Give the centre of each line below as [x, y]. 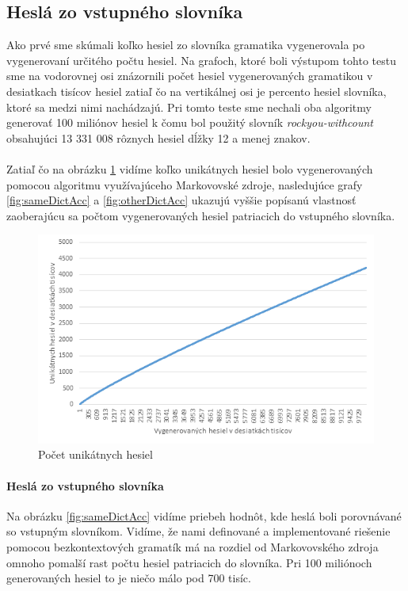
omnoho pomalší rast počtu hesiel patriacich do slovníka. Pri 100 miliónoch [189, 562]
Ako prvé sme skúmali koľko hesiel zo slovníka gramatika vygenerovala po [186, 45]
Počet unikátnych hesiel [95, 454]
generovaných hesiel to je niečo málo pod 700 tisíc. [129, 578]
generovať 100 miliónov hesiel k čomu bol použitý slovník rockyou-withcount [190, 122]
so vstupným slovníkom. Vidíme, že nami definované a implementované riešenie [198, 531]
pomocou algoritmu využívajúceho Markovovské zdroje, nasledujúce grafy [185, 184]
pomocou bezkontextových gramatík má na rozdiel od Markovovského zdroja [193, 546]
